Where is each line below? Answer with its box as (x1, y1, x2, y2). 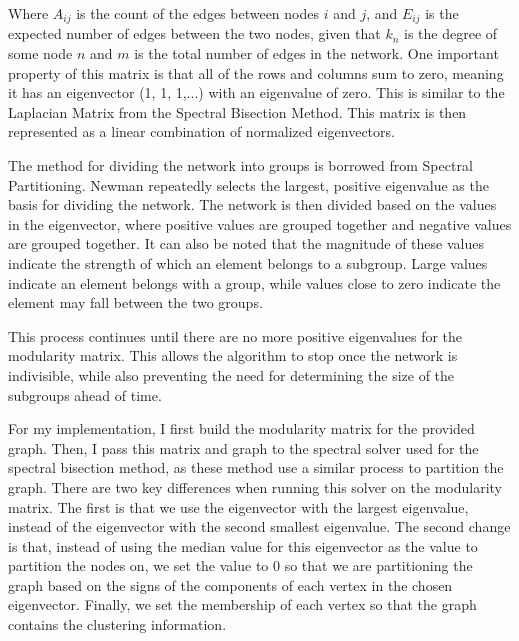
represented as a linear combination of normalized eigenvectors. (8, 121, 395, 142)
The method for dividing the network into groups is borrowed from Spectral (8, 155, 473, 176)
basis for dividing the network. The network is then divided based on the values (8, 194, 497, 215)
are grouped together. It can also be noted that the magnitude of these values (8, 233, 484, 254)
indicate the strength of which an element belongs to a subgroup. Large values (8, 252, 488, 273)
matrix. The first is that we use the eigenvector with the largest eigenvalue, (8, 496, 469, 517)
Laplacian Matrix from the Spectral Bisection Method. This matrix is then (8, 101, 467, 122)
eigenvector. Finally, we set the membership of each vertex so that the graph (8, 594, 477, 615)
